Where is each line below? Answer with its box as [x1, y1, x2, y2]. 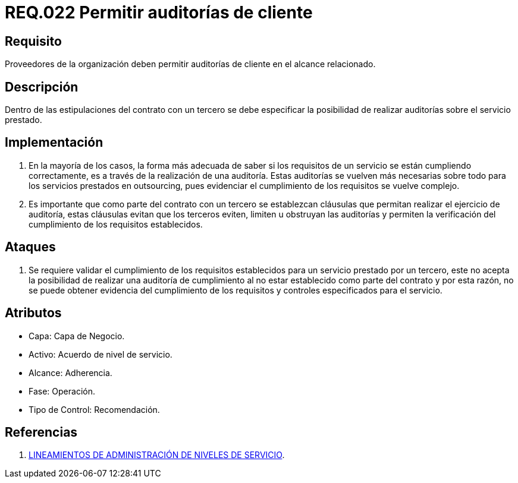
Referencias [5, 424, 78, 440]
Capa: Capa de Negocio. [29, 330, 125, 341]
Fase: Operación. [29, 386, 95, 396]
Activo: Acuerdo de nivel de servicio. [29, 349, 172, 359]
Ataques [5, 239, 56, 255]
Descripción [5, 79, 79, 94]
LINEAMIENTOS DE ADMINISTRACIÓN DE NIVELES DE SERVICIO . [29, 450, 285, 460]
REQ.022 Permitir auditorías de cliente [5, 2, 313, 23]
